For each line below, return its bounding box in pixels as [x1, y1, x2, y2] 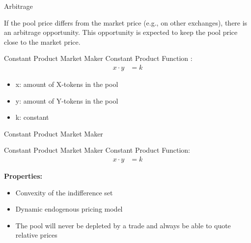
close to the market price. [4, 36, 81, 47]
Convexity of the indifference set [15, 187, 113, 197]
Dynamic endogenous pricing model [15, 204, 123, 214]
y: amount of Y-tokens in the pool [15, 95, 118, 106]
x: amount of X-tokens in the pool [15, 79, 118, 89]
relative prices [15, 230, 57, 240]
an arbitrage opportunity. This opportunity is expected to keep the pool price [4, 27, 238, 37]
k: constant [15, 112, 49, 122]
